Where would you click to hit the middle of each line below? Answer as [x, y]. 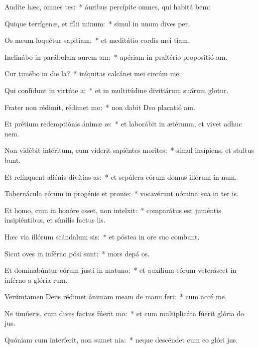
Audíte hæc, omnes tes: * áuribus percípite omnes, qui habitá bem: [107, 6]
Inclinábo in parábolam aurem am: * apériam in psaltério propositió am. [116, 57]
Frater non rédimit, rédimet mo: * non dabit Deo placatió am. [100, 107]
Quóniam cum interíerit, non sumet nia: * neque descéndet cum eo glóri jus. [121, 340]
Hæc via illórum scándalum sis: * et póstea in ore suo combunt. [102, 236]
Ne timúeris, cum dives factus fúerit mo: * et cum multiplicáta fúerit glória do [125, 313]
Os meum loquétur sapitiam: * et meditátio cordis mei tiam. [97, 40]
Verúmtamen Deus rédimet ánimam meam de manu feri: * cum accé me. [116, 296]
